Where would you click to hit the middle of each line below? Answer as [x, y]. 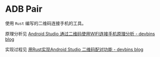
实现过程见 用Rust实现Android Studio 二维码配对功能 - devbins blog [74, 49]
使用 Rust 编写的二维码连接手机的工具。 [46, 23]
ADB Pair [24, 9]
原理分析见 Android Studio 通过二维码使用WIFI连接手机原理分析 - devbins [80, 33]
